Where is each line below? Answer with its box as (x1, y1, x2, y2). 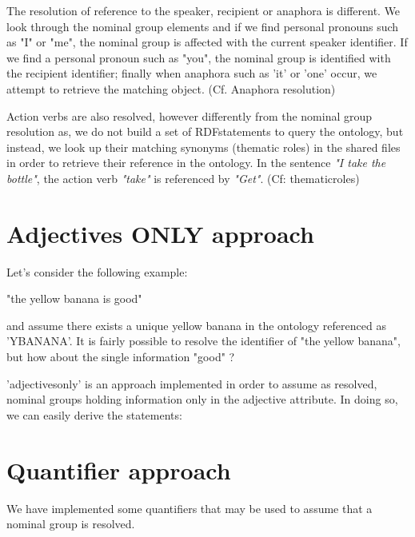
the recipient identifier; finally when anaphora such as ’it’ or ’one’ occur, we (6, 65, 377, 82)
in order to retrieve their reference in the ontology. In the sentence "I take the (6, 154, 386, 171)
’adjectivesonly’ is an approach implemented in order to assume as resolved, (6, 375, 377, 392)
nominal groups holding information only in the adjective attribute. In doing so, (6, 391, 398, 408)
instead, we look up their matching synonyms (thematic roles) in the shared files (6, 138, 401, 155)
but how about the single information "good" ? (6, 348, 235, 365)
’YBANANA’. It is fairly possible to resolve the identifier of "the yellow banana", (6, 332, 401, 349)
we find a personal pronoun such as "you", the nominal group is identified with (6, 49, 391, 66)
